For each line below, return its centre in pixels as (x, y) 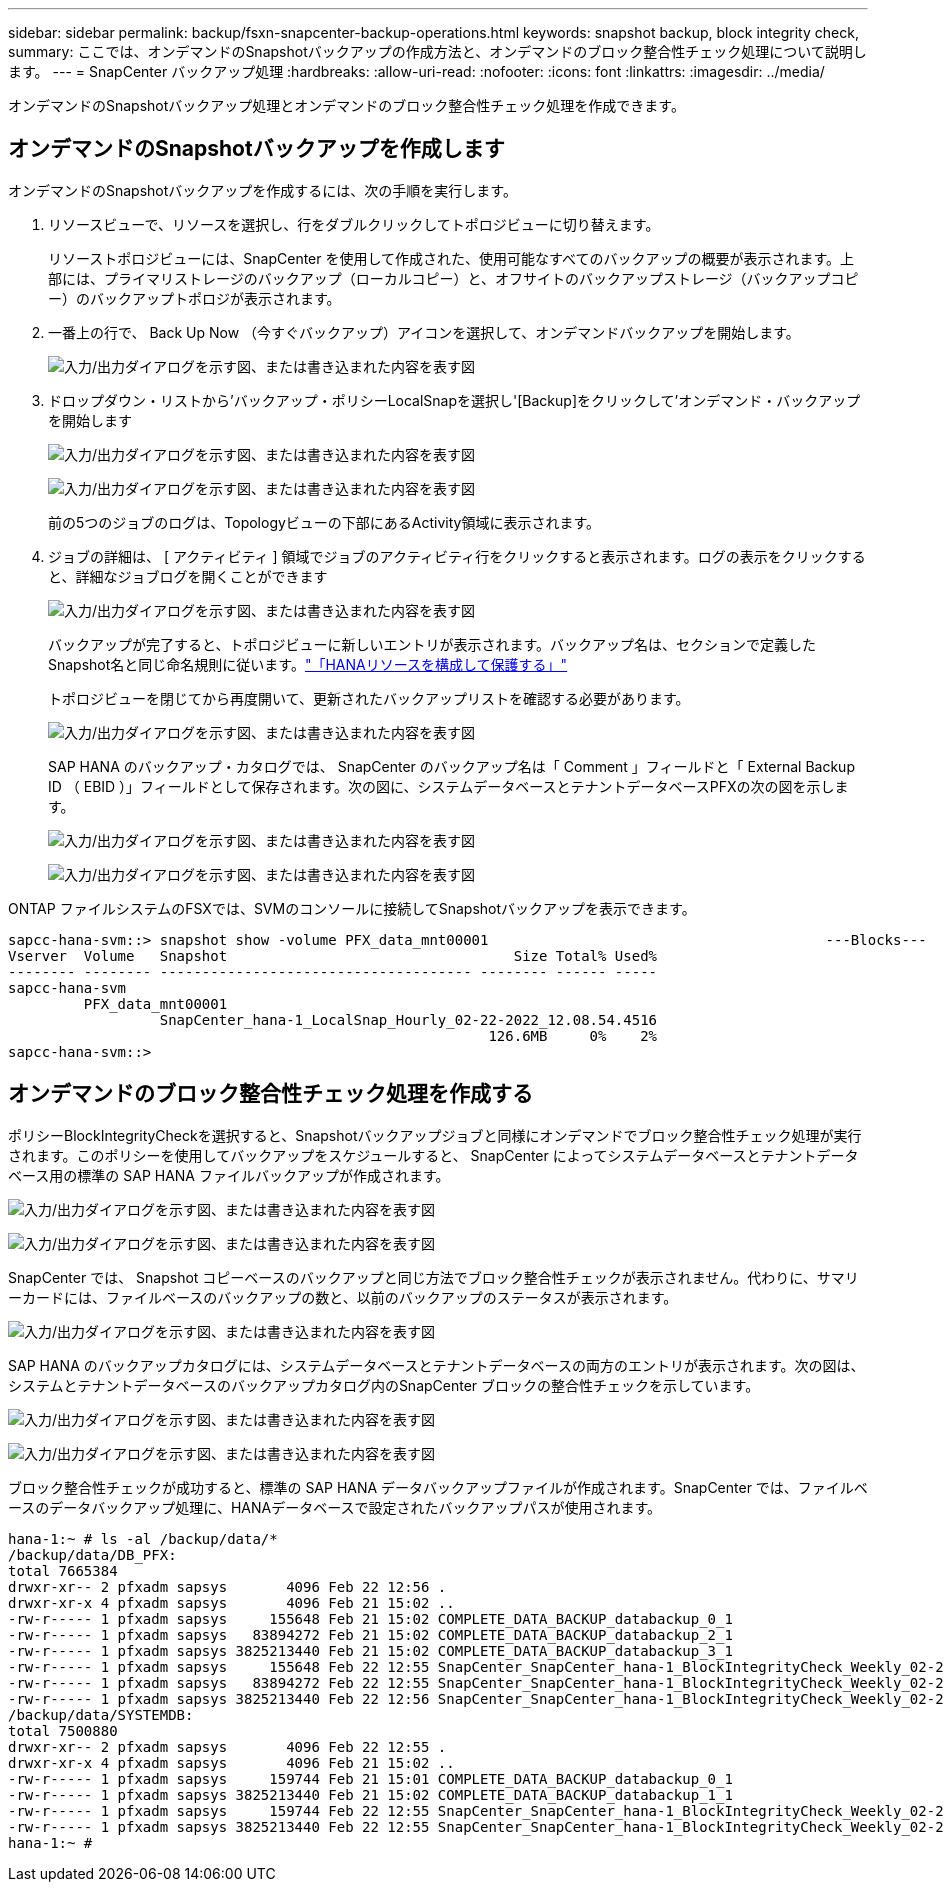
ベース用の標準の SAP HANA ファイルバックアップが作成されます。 (229, 1175)
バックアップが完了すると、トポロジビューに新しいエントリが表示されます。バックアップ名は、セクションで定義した (432, 644)
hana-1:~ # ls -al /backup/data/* (143, 1538)
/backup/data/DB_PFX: (92, 1554)
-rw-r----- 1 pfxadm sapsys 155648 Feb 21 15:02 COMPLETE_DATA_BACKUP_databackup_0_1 (370, 1618)
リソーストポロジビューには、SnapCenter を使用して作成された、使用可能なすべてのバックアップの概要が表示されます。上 (451, 258)
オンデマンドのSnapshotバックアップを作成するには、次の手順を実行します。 (262, 190)
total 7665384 (63, 1570)
